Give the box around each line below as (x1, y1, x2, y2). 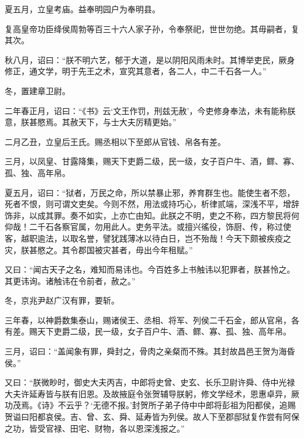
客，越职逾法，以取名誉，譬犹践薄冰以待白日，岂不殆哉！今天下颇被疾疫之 (5, 232, 291, 244)
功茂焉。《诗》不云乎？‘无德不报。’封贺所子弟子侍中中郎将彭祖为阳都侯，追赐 (5, 399, 296, 411)
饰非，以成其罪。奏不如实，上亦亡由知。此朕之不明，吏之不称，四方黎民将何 (5, 209, 299, 221)
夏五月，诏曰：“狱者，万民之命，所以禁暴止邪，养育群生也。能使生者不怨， (5, 186, 295, 198)
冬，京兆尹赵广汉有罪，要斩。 (5, 294, 119, 306)
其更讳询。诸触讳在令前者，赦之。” (5, 274, 136, 287)
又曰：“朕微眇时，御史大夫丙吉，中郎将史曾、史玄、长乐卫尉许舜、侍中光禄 (5, 376, 295, 388)
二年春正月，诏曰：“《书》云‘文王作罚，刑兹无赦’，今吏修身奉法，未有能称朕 (5, 104, 296, 116)
